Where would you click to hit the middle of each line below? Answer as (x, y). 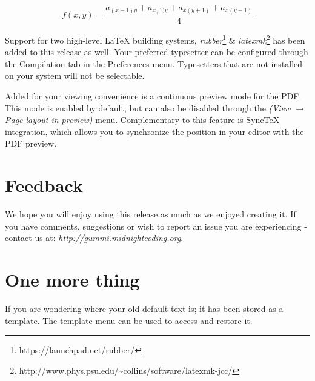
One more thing (72, 279)
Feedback (44, 185)
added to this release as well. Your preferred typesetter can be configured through (157, 52)
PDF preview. (31, 143)
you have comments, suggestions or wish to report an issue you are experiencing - (156, 226)
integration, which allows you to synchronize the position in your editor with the (154, 131)
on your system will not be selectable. (75, 75)
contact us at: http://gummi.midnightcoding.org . (94, 238)
